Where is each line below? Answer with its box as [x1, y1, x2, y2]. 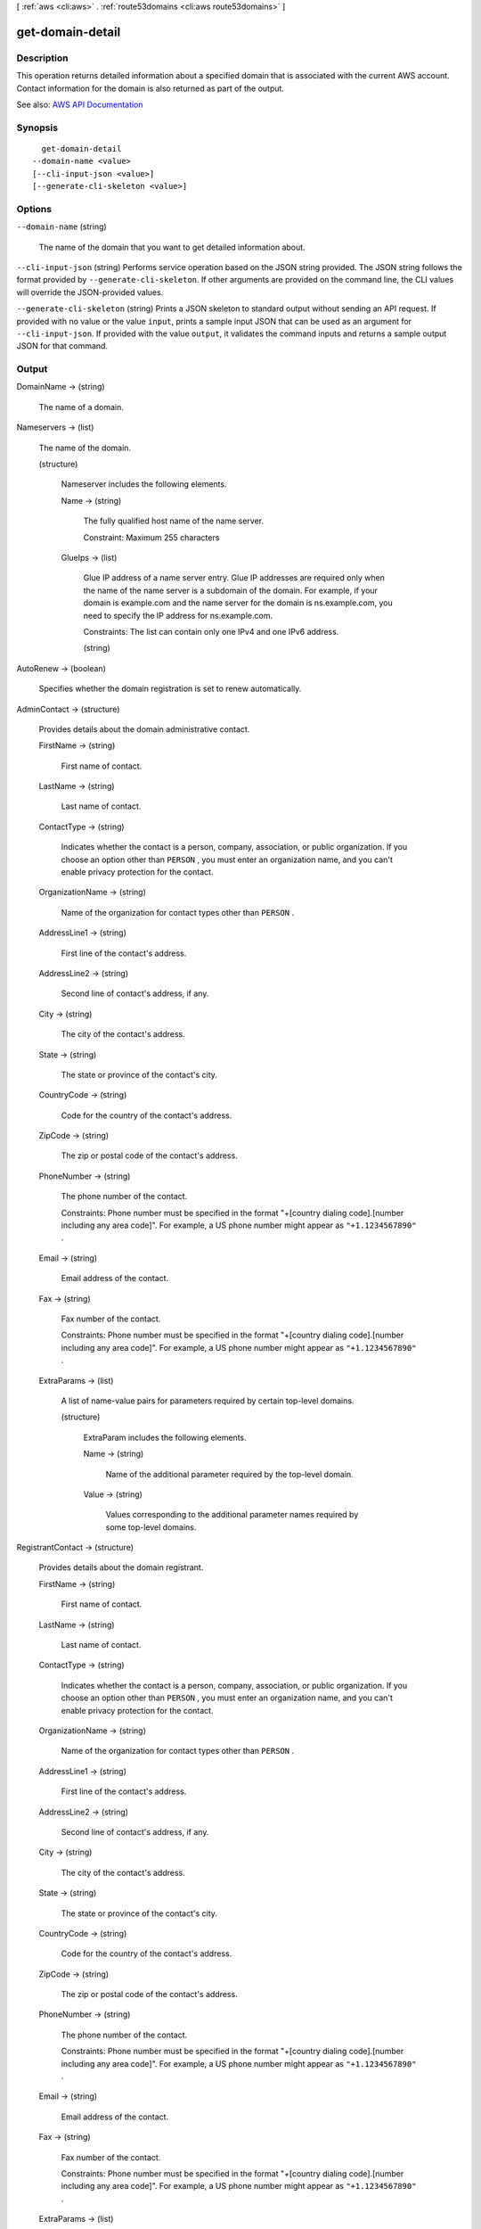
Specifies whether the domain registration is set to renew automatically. [38, 683, 302, 695]
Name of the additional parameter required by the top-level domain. [105, 1468, 354, 1479]
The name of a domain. [38, 401, 125, 412]
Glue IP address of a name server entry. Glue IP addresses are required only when [83, 572, 385, 583]
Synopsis [16, 121, 58, 134]
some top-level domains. [105, 1521, 197, 1533]
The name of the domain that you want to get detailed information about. [38, 242, 306, 252]
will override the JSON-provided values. [16, 286, 164, 298]
